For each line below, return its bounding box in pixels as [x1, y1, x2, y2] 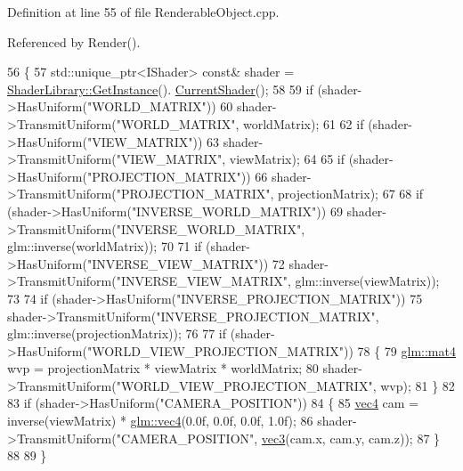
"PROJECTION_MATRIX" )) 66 [86, 166, 268, 185]
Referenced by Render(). [7, 32, 141, 51]
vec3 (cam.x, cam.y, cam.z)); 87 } [261, 428, 441, 447]
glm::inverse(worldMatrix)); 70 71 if [7, 237, 202, 256]
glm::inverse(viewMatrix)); [295, 272, 440, 290]
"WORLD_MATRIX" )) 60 [86, 97, 233, 116]
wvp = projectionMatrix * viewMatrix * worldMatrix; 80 [7, 359, 319, 378]
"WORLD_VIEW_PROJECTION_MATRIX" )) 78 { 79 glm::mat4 [86, 341, 456, 360]
